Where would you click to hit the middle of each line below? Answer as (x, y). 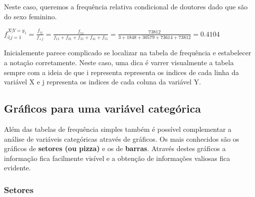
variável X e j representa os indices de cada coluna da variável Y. (102, 82)
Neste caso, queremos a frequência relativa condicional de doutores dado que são (126, 6)
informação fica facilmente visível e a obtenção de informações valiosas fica (117, 158)
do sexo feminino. (30, 16)
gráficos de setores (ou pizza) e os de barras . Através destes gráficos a (115, 148)
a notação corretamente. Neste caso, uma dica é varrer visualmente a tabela (119, 62)
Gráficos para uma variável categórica (102, 108)
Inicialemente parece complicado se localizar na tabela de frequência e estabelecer (128, 53)
